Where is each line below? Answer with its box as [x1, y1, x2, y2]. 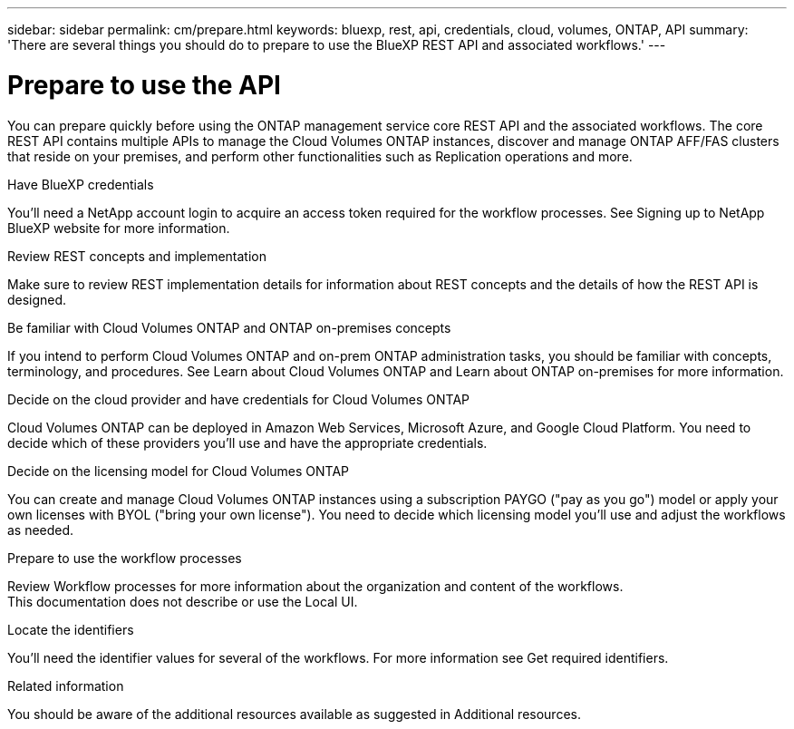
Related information [7, 677, 124, 694]
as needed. [7, 521, 74, 538]
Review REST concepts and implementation [7, 248, 267, 264]
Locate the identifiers [7, 621, 134, 637]
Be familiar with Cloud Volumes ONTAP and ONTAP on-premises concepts [7, 319, 451, 335]
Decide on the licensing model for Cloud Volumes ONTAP [7, 462, 350, 479]
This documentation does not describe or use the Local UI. [7, 593, 358, 609]
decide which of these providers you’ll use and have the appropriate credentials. [7, 434, 488, 451]
